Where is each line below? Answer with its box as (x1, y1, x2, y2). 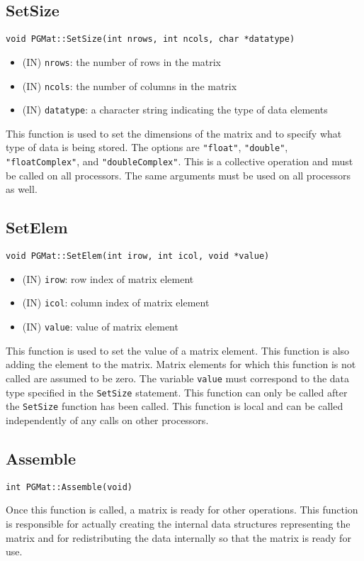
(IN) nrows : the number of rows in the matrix (22, 54, 222, 69)
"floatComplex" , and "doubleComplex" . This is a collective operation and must (6, 154, 353, 169)
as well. (6, 182, 38, 196)
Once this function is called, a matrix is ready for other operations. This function (6, 502, 358, 517)
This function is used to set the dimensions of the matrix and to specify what (6, 126, 342, 140)
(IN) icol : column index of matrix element (22, 295, 210, 310)
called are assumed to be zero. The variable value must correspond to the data (6, 370, 350, 385)
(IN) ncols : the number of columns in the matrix (22, 78, 237, 93)
